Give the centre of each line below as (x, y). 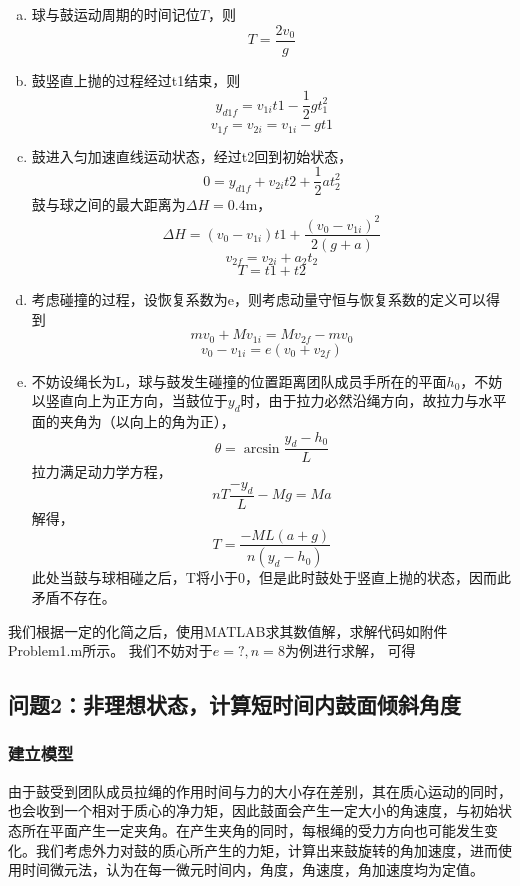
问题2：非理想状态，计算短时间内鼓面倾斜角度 (235, 704)
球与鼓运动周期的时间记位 (115, 14)
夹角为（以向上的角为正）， (147, 421)
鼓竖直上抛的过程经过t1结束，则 (136, 79)
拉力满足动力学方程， (101, 471)
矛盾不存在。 (73, 597)
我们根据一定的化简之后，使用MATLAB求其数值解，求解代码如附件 (228, 630)
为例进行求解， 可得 (350, 650)
